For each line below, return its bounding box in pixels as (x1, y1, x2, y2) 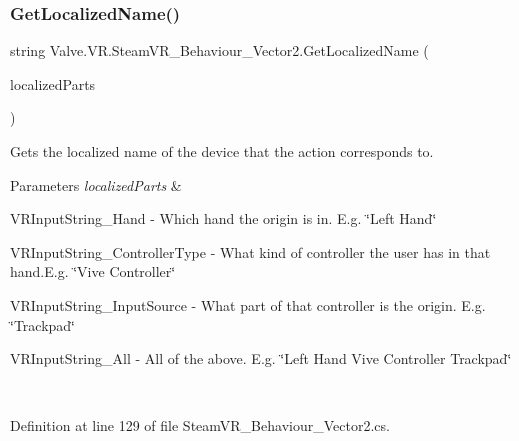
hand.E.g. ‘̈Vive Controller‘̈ (10, 261, 176, 282)
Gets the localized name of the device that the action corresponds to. (10, 141, 434, 161)
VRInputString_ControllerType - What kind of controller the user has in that (10, 241, 491, 262)
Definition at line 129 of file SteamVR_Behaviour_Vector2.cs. (10, 415, 390, 436)
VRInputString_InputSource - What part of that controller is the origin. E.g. (10, 294, 486, 315)
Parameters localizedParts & (10, 174, 182, 195)
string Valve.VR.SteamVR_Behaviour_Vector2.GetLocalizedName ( (10, 40, 429, 61)
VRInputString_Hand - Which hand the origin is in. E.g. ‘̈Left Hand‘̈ (10, 208, 437, 229)
